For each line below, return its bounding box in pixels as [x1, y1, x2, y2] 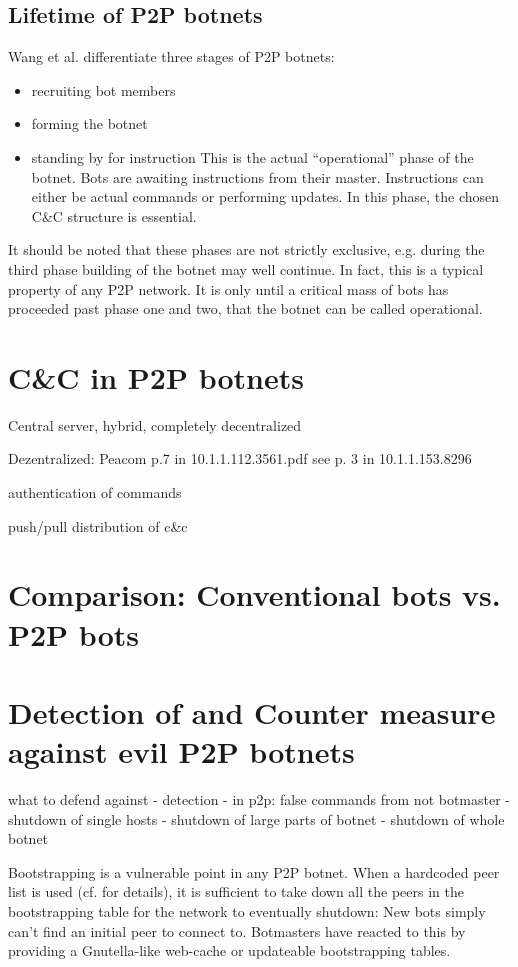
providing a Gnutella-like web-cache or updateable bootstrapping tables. [8, 940, 451, 961]
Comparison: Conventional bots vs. [8, 574, 501, 615]
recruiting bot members [31, 79, 176, 100]
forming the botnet [31, 113, 148, 134]
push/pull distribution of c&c [8, 515, 188, 536]
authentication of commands [8, 482, 182, 503]
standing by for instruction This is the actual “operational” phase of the [31, 146, 474, 167]
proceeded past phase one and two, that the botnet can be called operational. [8, 298, 483, 319]
